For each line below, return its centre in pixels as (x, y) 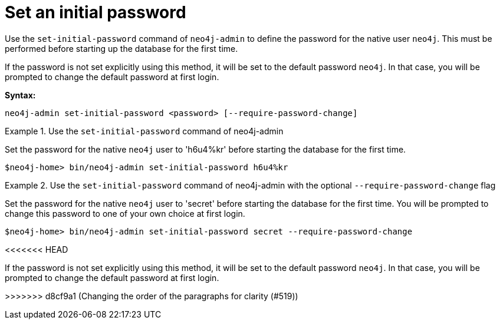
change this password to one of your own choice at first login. (125, 213)
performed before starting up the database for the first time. (121, 48)
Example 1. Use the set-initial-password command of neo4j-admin (144, 131)
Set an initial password (96, 12)
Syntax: (20, 95)
